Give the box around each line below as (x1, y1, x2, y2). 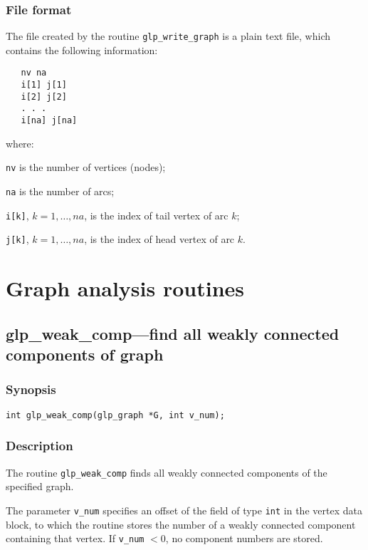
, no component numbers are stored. (165, 531, 323, 546)
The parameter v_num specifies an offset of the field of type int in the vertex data (6, 502, 362, 517)
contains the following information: (6, 42, 158, 57)
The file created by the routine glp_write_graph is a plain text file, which (6, 28, 330, 43)
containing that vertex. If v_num (6, 531, 144, 546)
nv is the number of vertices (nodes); (6, 160, 166, 175)
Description (6, 437, 73, 455)
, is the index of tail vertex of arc (84, 207, 228, 222)
